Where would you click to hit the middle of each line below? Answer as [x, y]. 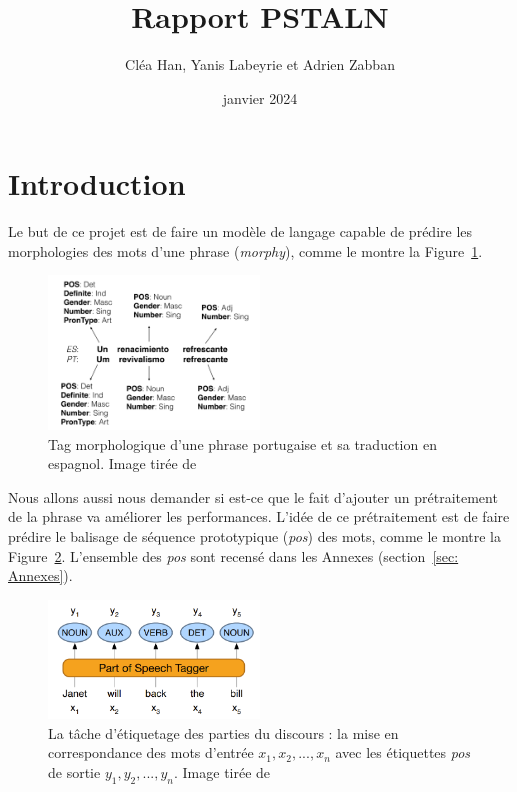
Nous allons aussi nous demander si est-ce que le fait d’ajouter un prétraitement [253, 496]
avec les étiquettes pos [403, 752]
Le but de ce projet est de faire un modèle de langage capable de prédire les [240, 231]
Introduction [97, 183]
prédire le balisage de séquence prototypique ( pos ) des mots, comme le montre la [255, 536]
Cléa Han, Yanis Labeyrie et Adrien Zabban [260, 64]
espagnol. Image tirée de [122, 463]
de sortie [74, 771]
